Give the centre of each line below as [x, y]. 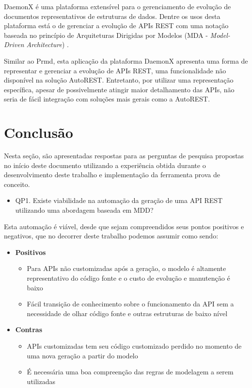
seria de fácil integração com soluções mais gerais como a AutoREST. [107, 99]
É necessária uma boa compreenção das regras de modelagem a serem [130, 372]
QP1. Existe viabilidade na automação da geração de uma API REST [119, 200]
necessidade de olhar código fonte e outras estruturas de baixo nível [127, 313]
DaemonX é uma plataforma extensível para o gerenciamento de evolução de [118, 6]
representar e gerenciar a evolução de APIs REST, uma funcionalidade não [115, 70]
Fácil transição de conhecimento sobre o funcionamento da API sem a [130, 304]
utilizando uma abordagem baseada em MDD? [84, 210]
